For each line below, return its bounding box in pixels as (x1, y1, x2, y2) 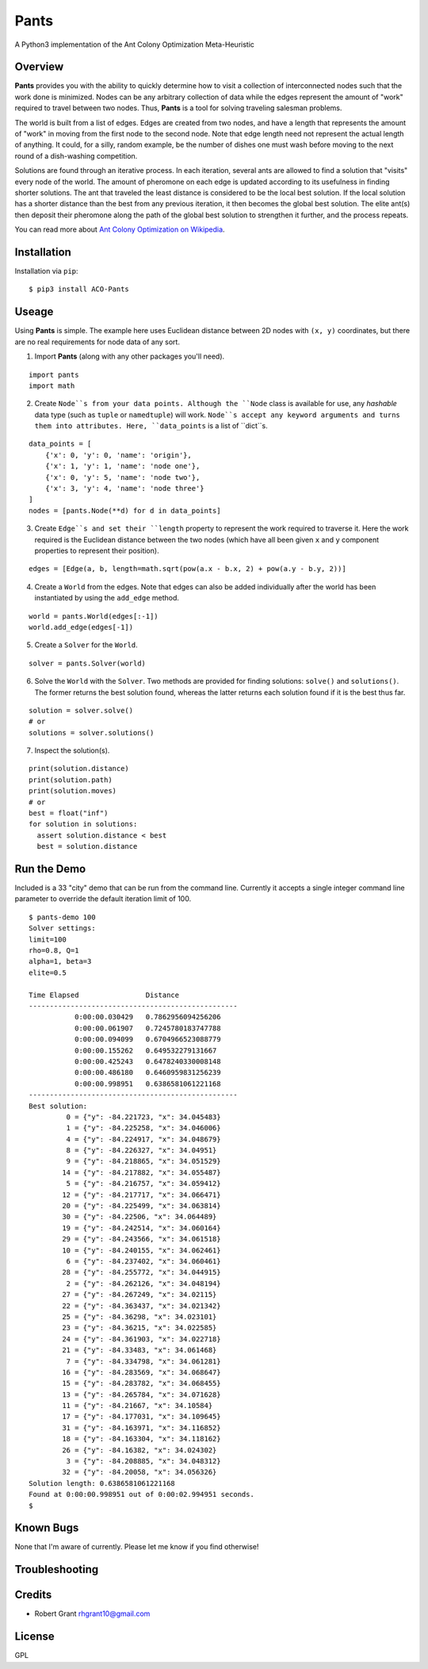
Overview (14, 60, 64, 74)
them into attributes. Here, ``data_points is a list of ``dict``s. (34, 421, 269, 431)
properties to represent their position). (34, 546, 159, 555)
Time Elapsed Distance (29, 990, 180, 999)
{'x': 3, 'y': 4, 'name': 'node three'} (44, 484, 205, 493)
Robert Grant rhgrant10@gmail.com (34, 1609, 151, 1618)
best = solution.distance (36, 842, 138, 851)
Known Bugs (14, 1521, 79, 1535)
